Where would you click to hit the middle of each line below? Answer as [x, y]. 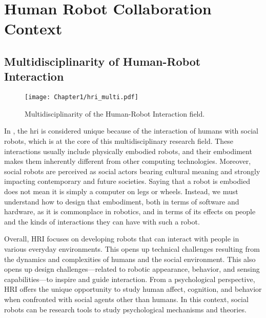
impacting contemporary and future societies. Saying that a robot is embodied [127, 181]
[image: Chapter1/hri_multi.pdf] [81, 97]
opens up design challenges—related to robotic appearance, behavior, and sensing [132, 269]
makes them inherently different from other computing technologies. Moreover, [128, 161]
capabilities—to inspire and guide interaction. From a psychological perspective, [130, 279]
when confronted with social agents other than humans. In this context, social [126, 299]
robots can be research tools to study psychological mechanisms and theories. [125, 309]
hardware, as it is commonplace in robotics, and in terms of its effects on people [130, 211]
